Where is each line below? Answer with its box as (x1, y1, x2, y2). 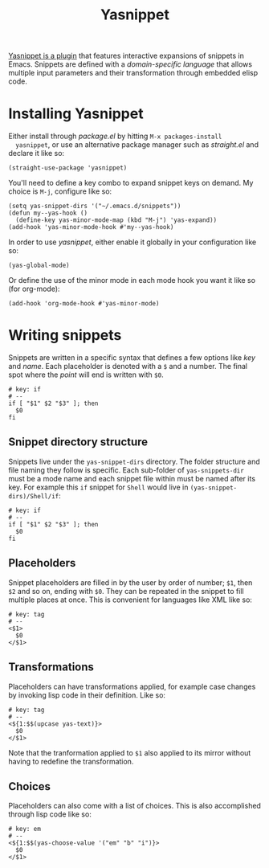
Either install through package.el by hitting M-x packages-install (8, 131, 222, 141)
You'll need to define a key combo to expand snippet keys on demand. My (8, 178, 254, 188)
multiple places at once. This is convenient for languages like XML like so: (8, 595, 253, 604)
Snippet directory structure (8, 436, 149, 449)
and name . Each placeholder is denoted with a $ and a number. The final (8, 362, 247, 371)
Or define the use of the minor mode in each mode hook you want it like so (8, 276, 255, 285)
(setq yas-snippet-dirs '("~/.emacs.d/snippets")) (8, 203, 181, 211)
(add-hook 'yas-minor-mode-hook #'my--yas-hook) (8, 223, 174, 231)
